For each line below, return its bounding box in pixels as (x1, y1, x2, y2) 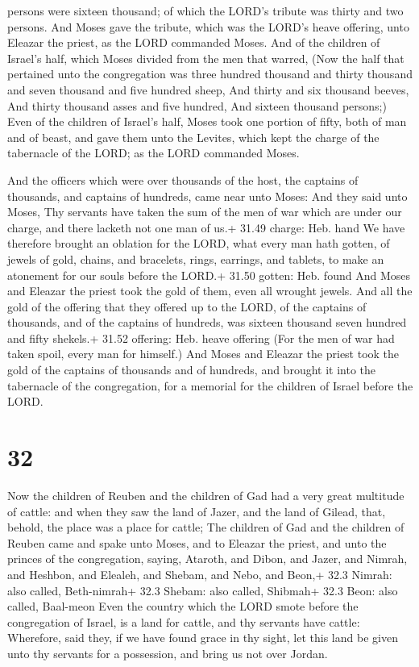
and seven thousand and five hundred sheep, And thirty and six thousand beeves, (7, 81, 409, 98)
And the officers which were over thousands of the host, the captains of (7, 171, 359, 188)
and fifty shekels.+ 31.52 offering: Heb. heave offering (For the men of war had (7, 329, 395, 346)
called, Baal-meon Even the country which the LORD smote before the (7, 598, 359, 615)
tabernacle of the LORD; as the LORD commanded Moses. (7, 144, 300, 161)
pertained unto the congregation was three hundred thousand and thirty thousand (7, 65, 413, 82)
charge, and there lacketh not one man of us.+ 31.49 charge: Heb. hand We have (7, 219, 405, 236)
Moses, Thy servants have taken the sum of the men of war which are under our (7, 203, 402, 220)
